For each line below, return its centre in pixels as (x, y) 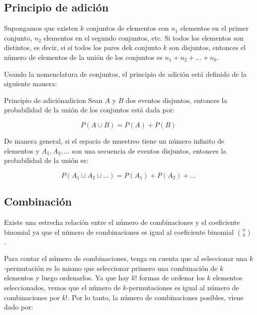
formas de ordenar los (172, 278)
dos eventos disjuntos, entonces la (176, 100)
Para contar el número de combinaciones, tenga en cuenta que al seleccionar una (126, 258)
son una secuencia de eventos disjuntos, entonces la (149, 150)
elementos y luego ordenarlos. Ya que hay (67, 278)
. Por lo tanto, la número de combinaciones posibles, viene (155, 297)
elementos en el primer (214, 28)
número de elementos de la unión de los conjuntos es (83, 57)
